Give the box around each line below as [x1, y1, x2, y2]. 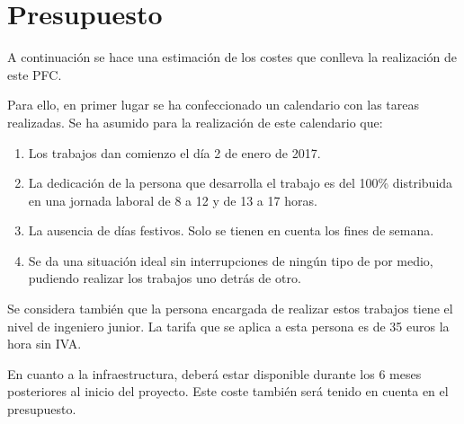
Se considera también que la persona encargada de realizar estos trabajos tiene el [7, 299, 453, 318]
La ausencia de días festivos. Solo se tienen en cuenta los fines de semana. [28, 221, 434, 240]
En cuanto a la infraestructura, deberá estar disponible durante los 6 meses [7, 364, 422, 383]
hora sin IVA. [7, 334, 82, 353]
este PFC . [7, 65, 62, 84]
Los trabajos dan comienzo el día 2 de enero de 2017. [28, 143, 321, 162]
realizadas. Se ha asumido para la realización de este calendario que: [7, 112, 383, 131]
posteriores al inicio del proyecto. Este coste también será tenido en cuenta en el [7, 382, 449, 401]
